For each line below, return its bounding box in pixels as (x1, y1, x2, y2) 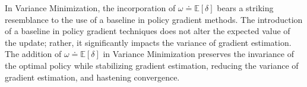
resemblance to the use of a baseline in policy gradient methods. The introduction (5, 13, 303, 25)
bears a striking (217, 2, 274, 14)
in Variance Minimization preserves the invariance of (103, 48, 294, 60)
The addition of (5, 48, 62, 60)
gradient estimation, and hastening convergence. (5, 71, 180, 83)
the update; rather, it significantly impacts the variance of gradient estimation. (5, 36, 292, 48)
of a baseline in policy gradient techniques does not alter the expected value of (5, 25, 290, 37)
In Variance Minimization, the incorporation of (5, 2, 176, 14)
